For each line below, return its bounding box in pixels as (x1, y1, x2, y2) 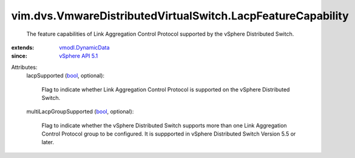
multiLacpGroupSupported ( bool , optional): (26, 108, 134, 115)
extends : (11, 44, 35, 51)
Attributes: (11, 64, 38, 71)
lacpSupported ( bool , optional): (26, 72, 105, 79)
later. (41, 139, 55, 146)
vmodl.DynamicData (59, 44, 110, 51)
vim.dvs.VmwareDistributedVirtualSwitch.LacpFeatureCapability (11, 9, 349, 22)
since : (11, 52, 27, 60)
